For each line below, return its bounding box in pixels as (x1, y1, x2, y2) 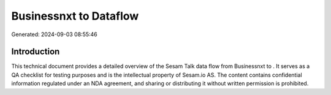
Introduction (11, 47, 60, 57)
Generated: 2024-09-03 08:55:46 (11, 31, 97, 38)
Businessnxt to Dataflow (11, 9, 139, 23)
